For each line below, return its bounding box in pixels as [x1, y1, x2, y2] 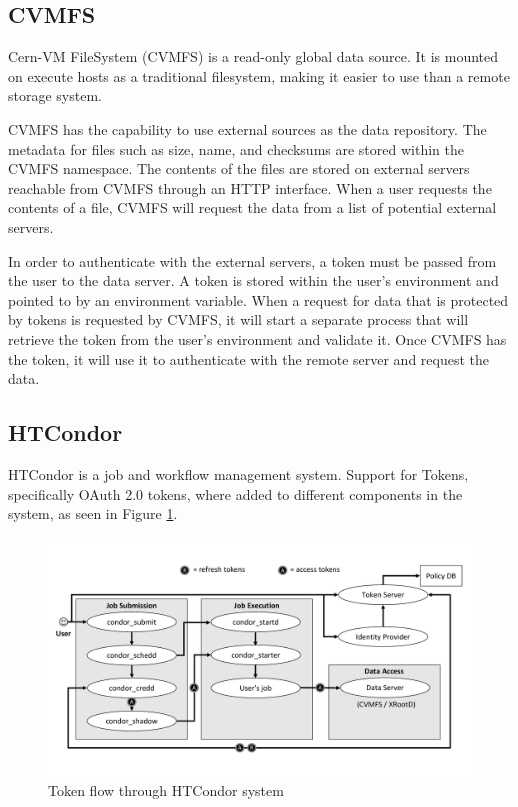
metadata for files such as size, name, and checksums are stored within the [8, 138, 464, 159]
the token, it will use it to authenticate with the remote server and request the [8, 348, 490, 369]
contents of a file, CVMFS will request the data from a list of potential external [8, 197, 497, 218]
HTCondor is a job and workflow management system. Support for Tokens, [8, 463, 469, 484]
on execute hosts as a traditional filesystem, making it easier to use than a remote [8, 65, 510, 86]
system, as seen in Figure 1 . [8, 503, 178, 524]
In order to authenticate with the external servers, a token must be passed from [8, 250, 497, 271]
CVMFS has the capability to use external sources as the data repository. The [8, 118, 487, 139]
